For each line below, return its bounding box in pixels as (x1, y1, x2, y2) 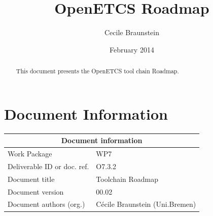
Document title (8, 173, 55, 184)
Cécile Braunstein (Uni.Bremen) (96, 199, 196, 209)
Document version (8, 186, 64, 197)
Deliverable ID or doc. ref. (8, 160, 89, 171)
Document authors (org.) (8, 199, 85, 209)
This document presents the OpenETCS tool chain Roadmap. (16, 67, 179, 75)
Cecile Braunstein (104, 27, 160, 38)
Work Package (8, 148, 52, 159)
